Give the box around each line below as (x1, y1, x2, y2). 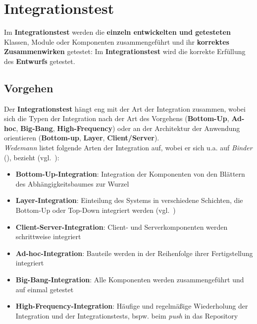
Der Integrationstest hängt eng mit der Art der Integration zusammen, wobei (4, 103, 246, 114)
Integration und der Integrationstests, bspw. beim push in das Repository (15, 310, 238, 321)
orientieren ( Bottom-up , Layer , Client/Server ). (4, 132, 159, 143)
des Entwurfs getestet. (4, 56, 75, 66)
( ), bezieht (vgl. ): (4, 152, 59, 162)
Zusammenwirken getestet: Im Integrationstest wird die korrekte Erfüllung (4, 46, 246, 57)
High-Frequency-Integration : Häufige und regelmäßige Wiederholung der (15, 301, 248, 311)
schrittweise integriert (15, 231, 81, 242)
